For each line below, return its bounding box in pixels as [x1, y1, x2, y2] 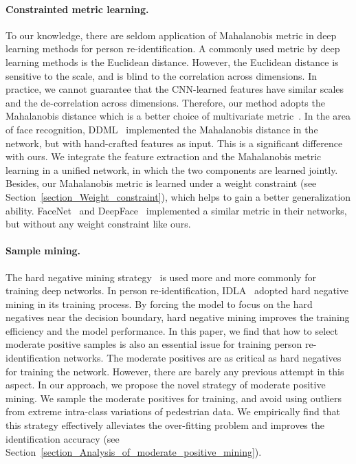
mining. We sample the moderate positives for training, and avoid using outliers [5, 390, 342, 405]
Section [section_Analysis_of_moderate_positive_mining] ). [5, 445, 262, 459]
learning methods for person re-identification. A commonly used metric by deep [5, 41, 340, 56]
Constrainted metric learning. [5, 1, 149, 16]
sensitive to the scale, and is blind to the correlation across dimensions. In [5, 68, 317, 82]
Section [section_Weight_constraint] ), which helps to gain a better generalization [5, 189, 351, 203]
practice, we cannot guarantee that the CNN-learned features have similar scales [5, 82, 344, 96]
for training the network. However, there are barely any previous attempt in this [5, 364, 344, 378]
